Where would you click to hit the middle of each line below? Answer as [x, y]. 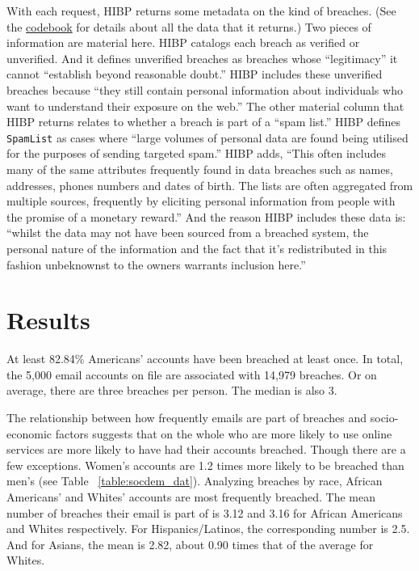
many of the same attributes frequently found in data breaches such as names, [200, 169]
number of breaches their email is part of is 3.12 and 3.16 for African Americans [205, 512]
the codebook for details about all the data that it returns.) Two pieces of [189, 26]
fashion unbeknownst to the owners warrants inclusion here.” [156, 264]
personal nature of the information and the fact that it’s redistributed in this [197, 248]
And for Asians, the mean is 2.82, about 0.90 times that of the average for [190, 544]
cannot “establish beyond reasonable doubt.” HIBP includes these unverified [195, 74]
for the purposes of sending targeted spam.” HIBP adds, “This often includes [197, 153]
